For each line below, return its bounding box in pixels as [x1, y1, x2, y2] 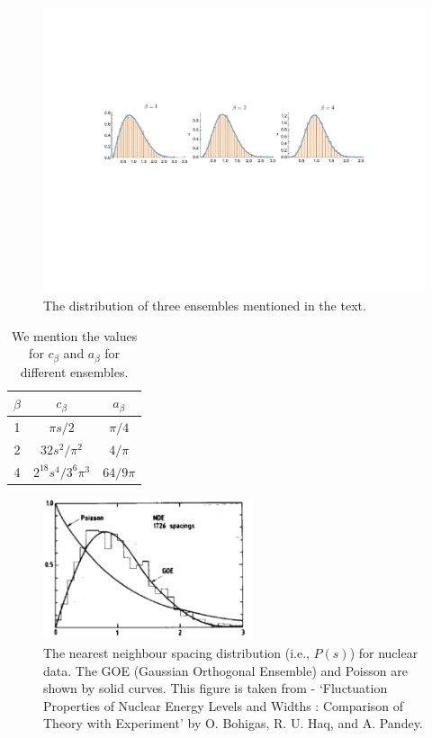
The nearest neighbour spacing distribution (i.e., [43, 643, 310, 661]
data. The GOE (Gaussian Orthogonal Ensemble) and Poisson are [43, 661, 408, 679]
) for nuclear [349, 643, 418, 661]
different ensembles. [20, 362, 129, 381]
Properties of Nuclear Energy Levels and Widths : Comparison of [43, 696, 404, 715]
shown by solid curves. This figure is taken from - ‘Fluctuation [43, 679, 388, 697]
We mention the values [11, 326, 138, 345]
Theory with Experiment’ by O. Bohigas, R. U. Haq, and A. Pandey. [43, 714, 423, 733]
